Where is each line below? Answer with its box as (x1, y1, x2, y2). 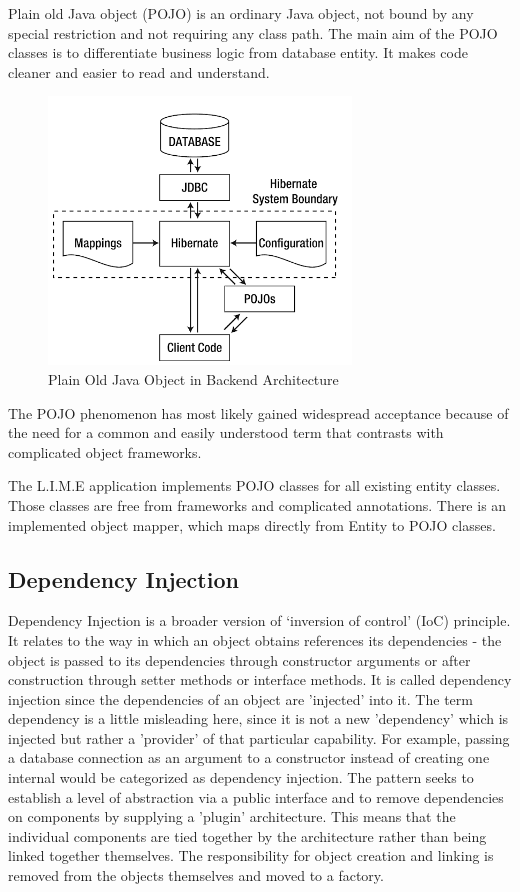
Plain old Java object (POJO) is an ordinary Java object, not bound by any (8, 3, 474, 23)
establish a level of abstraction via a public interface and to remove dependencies (8, 786, 504, 807)
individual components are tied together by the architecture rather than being (8, 825, 487, 846)
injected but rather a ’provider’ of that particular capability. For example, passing (8, 727, 510, 748)
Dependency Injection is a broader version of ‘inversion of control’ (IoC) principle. (8, 610, 511, 631)
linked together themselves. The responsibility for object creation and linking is (8, 845, 494, 866)
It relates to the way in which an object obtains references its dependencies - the (8, 629, 502, 650)
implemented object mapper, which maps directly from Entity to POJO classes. (8, 514, 496, 535)
